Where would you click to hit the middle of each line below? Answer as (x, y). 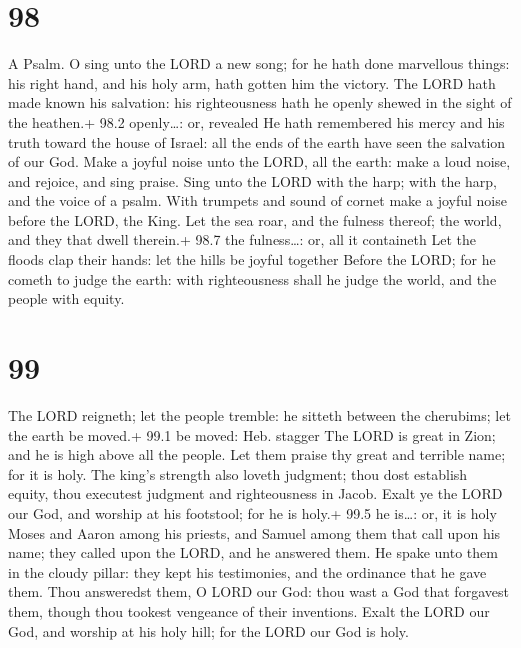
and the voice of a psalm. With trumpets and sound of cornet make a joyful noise (257, 200)
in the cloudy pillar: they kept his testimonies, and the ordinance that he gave (247, 571)
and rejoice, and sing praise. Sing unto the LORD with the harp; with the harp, (253, 180)
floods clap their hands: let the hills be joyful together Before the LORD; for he (252, 259)
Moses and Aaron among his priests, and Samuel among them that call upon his (254, 532)
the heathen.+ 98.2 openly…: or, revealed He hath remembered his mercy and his (256, 121)
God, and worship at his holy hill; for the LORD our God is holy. (208, 630)
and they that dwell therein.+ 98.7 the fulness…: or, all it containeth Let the (242, 239)
